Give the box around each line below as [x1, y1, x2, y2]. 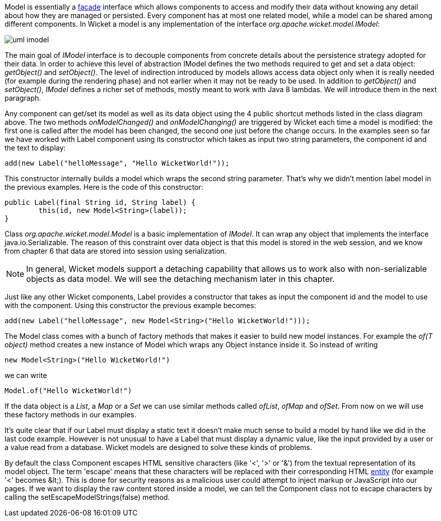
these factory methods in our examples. [5, 410, 136, 419]
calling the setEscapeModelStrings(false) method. [5, 493, 170, 501]
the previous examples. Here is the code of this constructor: [5, 183, 203, 191]
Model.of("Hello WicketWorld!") [5, 387, 132, 395]
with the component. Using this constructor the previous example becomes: [5, 301, 256, 310]
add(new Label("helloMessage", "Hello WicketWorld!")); [5, 159, 230, 167]
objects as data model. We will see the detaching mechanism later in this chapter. [26, 274, 335, 284]
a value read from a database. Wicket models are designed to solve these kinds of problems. [5, 443, 312, 452]
